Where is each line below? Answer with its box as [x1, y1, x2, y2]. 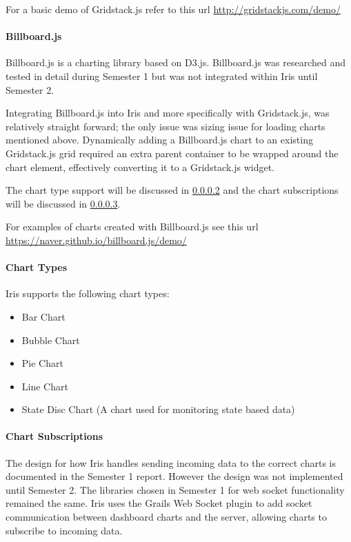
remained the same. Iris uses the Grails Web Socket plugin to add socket [6, 496, 312, 510]
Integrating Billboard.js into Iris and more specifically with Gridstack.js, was [6, 106, 330, 120]
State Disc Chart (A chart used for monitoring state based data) [21, 402, 295, 416]
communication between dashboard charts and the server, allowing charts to [6, 510, 327, 524]
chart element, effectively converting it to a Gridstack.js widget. [6, 159, 274, 174]
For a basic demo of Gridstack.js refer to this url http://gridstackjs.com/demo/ [6, 2, 341, 16]
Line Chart [21, 379, 68, 393]
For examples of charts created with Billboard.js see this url [6, 219, 259, 234]
